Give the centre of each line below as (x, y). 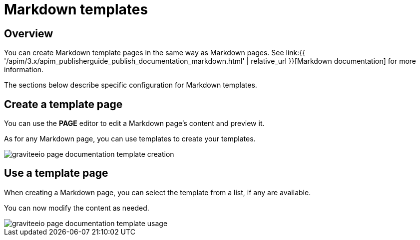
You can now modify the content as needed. (77, 208)
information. (24, 70)
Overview (29, 33)
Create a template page (63, 104)
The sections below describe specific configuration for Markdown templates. (131, 85)
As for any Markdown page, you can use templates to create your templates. (130, 139)
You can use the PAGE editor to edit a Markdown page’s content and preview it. (134, 123)
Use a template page (56, 173)
